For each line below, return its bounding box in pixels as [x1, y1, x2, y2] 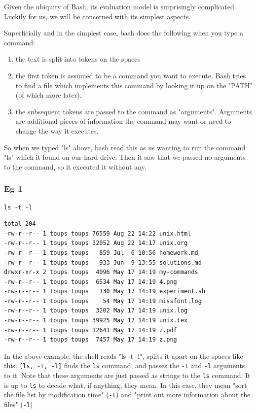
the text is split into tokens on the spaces [15, 54, 141, 64]
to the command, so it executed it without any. [4, 161, 146, 172]
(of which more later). [15, 90, 82, 100]
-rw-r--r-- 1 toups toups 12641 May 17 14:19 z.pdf [4, 326, 177, 334]
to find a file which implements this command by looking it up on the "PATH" [15, 80, 253, 90]
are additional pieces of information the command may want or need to [15, 116, 231, 126]
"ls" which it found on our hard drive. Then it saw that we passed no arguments [4, 152, 246, 162]
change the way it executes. [15, 125, 99, 136]
